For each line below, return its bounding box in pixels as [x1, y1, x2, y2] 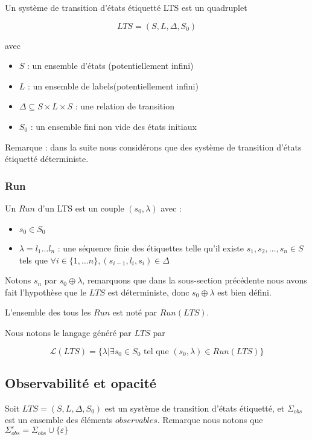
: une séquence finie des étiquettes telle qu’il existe [57, 242, 244, 254]
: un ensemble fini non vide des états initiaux [30, 120, 197, 132]
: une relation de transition [75, 100, 174, 112]
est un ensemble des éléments [5, 413, 113, 426]
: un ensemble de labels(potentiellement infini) [28, 79, 199, 92]
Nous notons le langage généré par [5, 326, 132, 338]
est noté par [112, 306, 158, 319]
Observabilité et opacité [5, 373, 156, 392]
